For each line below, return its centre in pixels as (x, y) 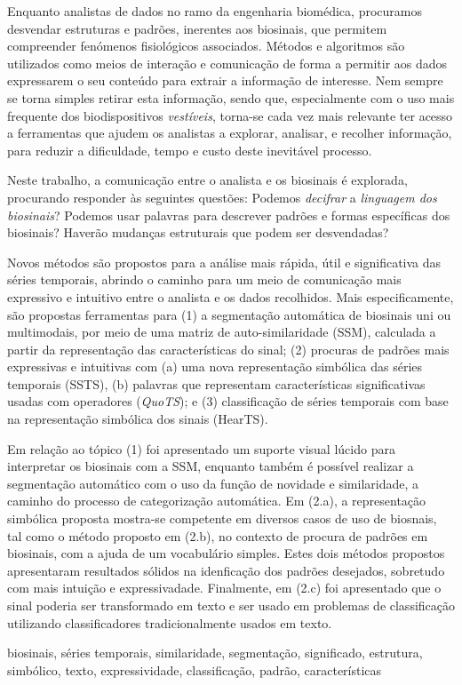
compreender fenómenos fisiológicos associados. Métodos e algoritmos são (206, 46)
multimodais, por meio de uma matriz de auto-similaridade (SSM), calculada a (222, 332)
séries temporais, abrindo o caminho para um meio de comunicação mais (204, 279)
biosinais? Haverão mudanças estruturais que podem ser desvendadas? (198, 232)
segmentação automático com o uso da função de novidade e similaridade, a (213, 483)
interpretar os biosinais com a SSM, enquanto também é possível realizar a (211, 466)
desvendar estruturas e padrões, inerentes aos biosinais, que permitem (197, 28)
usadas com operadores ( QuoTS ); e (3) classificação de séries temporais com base (228, 401)
